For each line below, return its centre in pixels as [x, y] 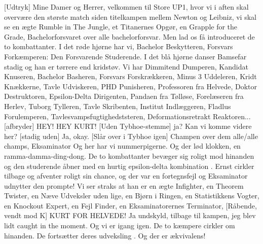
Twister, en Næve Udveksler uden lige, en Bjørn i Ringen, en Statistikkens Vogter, [132, 196]
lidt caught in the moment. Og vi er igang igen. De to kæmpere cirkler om [120, 225]
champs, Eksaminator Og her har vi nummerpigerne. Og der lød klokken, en [122, 146]
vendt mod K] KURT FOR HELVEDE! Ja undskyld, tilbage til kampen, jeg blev [130, 215]
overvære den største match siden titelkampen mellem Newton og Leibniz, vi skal [130, 16]
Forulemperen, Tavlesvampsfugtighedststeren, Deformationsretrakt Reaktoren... [127, 116]
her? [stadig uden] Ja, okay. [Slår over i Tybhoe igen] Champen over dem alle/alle [131, 136]
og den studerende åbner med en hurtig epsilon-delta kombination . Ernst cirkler [129, 166]
